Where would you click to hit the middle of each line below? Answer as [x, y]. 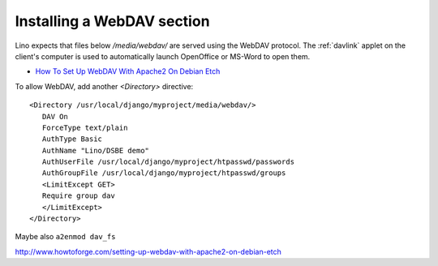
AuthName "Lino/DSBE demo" [96, 150]
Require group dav [78, 196]
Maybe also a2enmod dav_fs [65, 237]
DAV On [55, 116]
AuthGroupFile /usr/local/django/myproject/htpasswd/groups [164, 173]
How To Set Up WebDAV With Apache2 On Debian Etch [128, 71]
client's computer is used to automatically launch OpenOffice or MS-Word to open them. [163, 56]
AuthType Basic [72, 139]
